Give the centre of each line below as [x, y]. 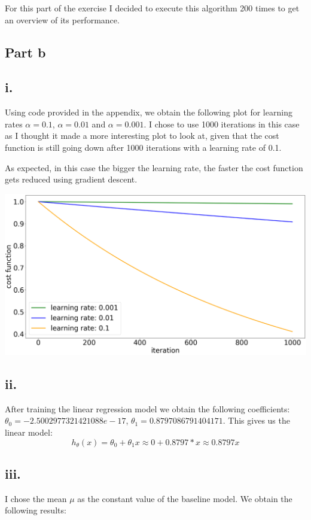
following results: [36, 510]
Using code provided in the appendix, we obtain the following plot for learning [149, 112]
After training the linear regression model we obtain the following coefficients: [147, 408]
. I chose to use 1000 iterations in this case [222, 124]
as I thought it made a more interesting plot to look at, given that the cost [142, 136]
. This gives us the [256, 420]
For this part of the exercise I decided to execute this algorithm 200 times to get [152, 8]
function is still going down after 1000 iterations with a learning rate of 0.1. [143, 147]
